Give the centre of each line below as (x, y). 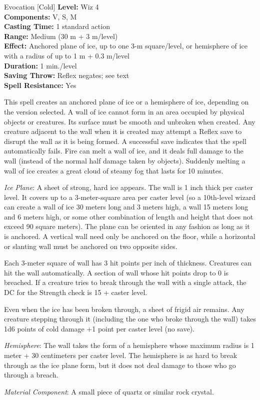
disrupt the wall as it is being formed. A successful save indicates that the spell (125, 141)
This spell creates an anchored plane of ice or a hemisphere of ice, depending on (126, 102)
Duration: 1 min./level (40, 65)
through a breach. (31, 375)
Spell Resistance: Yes (40, 85)
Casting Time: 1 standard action (57, 26)
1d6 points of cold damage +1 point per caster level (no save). (99, 328)
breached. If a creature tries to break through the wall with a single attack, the (125, 282)
